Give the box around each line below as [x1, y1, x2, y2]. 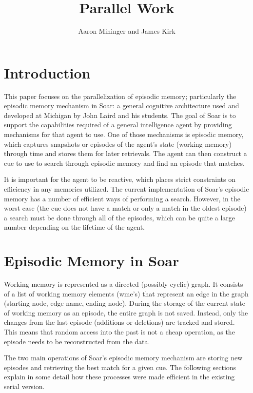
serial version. [4, 381, 45, 392]
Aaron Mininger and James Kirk [78, 26, 175, 36]
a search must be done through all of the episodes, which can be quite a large [4, 212, 235, 222]
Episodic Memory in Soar [4, 251, 179, 271]
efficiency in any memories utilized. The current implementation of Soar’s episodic [4, 184, 249, 194]
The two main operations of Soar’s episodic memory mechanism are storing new [4, 353, 243, 363]
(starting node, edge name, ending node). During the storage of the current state [4, 298, 245, 308]
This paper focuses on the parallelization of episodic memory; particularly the [4, 91, 236, 101]
